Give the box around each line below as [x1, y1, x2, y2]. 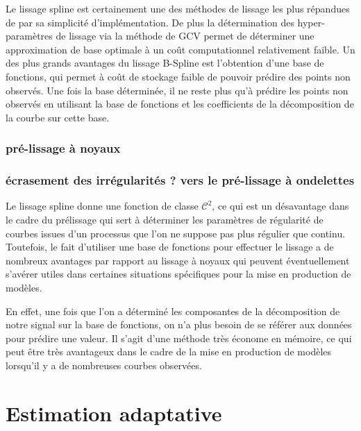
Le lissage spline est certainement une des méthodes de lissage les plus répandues [6, 1, 350, 15]
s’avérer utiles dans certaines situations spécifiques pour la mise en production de [6, 267, 351, 281]
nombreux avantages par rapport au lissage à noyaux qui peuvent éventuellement [6, 253, 350, 267]
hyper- [297, 15, 325, 29]
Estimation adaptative [6, 398, 222, 427]
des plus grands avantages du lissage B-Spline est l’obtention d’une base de [6, 56, 324, 70]
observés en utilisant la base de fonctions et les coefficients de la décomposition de [6, 96, 354, 111]
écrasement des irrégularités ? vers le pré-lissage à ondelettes [6, 171, 355, 189]
